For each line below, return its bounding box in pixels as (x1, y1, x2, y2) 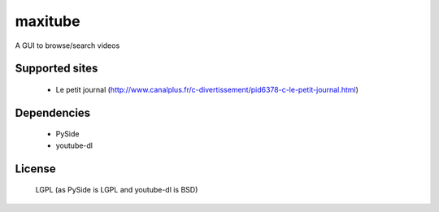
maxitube (15, 12, 80, 30)
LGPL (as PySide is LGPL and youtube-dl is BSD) (35, 185, 198, 195)
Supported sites (15, 62, 98, 76)
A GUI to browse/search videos (15, 41, 120, 50)
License (15, 162, 56, 175)
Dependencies (15, 106, 91, 119)
